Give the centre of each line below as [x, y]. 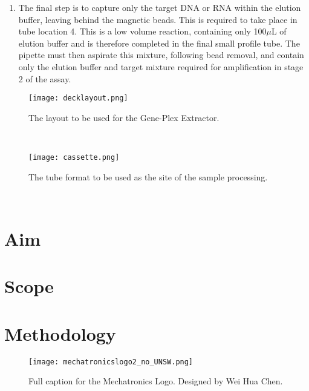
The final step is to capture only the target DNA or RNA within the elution [160, 7]
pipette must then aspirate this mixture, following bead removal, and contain [161, 55]
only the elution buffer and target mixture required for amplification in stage [161, 66]
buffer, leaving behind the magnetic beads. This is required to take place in [158, 19]
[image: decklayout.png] [78, 98]
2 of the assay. [45, 78]
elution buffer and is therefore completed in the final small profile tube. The [159, 43]
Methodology [60, 333]
